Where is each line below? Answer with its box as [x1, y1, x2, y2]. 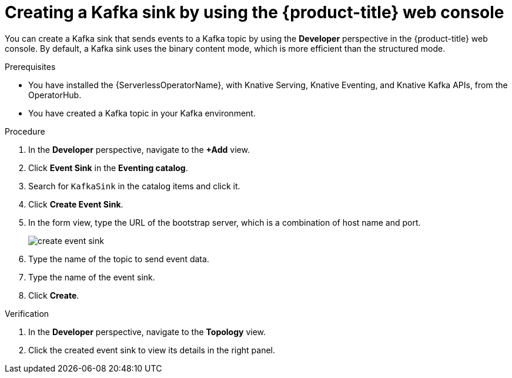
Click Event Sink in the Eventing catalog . [28, 162, 188, 173]
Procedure [5, 126, 45, 136]
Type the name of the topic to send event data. [28, 253, 209, 264]
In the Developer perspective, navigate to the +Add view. [28, 144, 250, 155]
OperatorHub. [28, 89, 82, 100]
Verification [5, 308, 49, 319]
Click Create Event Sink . [28, 199, 123, 209]
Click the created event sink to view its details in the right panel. [28, 344, 276, 355]
